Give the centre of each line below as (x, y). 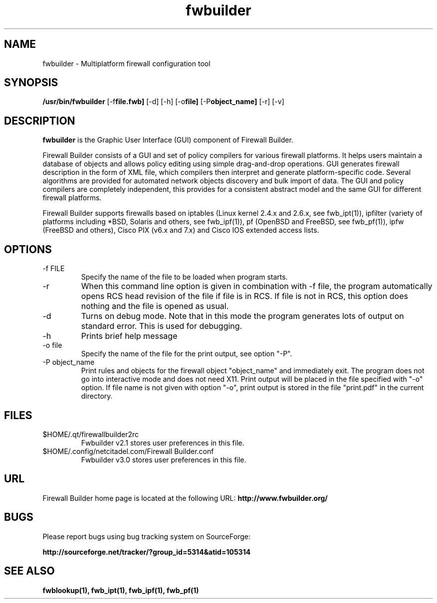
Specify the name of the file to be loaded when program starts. (184, 277)
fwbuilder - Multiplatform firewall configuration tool (126, 63)
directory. (97, 396)
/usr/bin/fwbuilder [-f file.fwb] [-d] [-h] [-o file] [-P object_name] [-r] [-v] (163, 102)
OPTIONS (28, 249)
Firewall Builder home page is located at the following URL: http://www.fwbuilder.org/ (185, 498)
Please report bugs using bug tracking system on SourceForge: (146, 536)
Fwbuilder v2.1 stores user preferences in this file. (163, 443)
